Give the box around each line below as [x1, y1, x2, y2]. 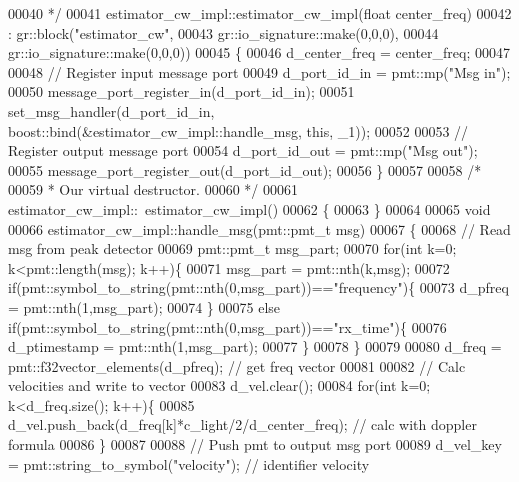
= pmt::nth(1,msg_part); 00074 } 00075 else [8, 296, 281, 317]
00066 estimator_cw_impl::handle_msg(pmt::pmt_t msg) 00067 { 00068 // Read [8, 218, 511, 239]
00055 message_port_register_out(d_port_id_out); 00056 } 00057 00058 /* [8, 159, 482, 180]
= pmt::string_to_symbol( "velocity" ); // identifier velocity [8, 453, 370, 474]
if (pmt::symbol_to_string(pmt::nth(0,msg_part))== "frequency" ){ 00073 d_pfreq [8, 277, 509, 298]
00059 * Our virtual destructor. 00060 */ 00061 [8, 179, 298, 200]
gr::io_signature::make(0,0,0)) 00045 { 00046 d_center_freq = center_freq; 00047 [8, 42, 510, 63]
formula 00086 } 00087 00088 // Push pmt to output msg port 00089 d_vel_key [8, 434, 502, 455]
